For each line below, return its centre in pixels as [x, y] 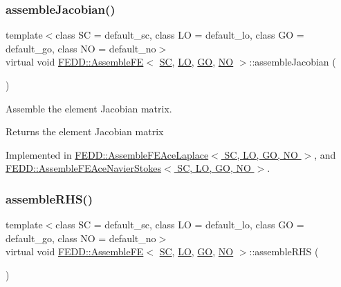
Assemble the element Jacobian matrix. [89, 108]
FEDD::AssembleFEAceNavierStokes [84, 168]
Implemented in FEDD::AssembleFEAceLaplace [107, 154]
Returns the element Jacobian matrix [85, 131]
